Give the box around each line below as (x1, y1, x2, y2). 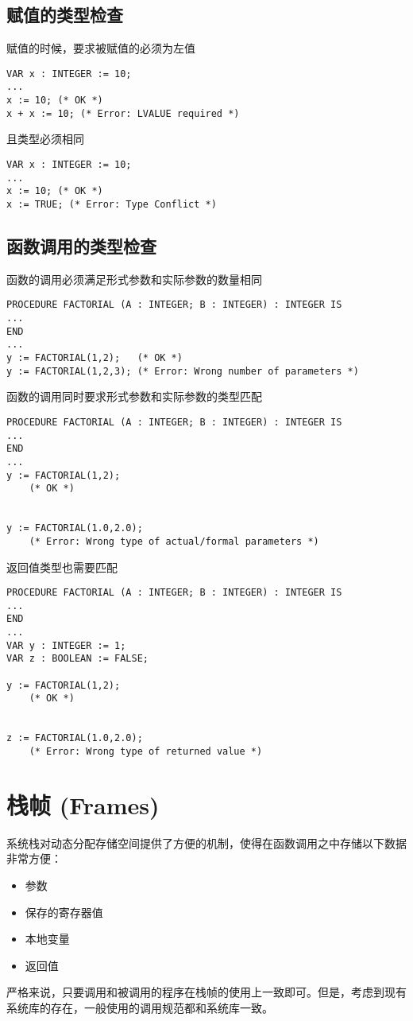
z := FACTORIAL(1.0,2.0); (6, 732, 143, 744)
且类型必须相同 (6, 130, 84, 147)
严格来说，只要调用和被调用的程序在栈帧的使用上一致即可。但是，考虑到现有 (6, 984, 407, 1000)
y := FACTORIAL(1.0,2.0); (6, 522, 143, 534)
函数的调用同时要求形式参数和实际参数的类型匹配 (6, 388, 262, 405)
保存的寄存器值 (25, 903, 103, 920)
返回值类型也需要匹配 (6, 558, 118, 575)
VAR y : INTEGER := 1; (6, 639, 126, 651)
